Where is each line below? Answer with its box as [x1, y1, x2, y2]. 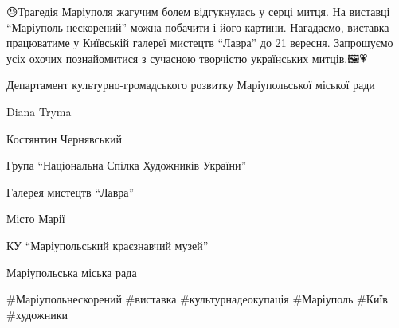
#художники [6, 306, 68, 322]
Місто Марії [6, 210, 65, 227]
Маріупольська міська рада [6, 264, 137, 280]
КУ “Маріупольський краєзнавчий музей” [6, 236, 209, 253]
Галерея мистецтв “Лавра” [6, 183, 135, 200]
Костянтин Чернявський [6, 130, 122, 146]
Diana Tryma [6, 103, 72, 119]
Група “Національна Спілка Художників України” [6, 157, 247, 174]
